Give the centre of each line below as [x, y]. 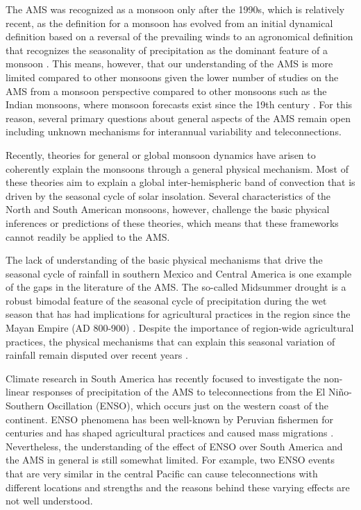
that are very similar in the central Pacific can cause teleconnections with [162, 473]
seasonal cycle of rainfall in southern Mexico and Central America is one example [179, 273]
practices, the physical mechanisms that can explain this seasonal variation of [170, 341]
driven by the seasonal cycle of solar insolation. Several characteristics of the [168, 195]
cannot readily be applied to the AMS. [88, 236]
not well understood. [49, 501]
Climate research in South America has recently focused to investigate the [163, 378]
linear [18, 392]
